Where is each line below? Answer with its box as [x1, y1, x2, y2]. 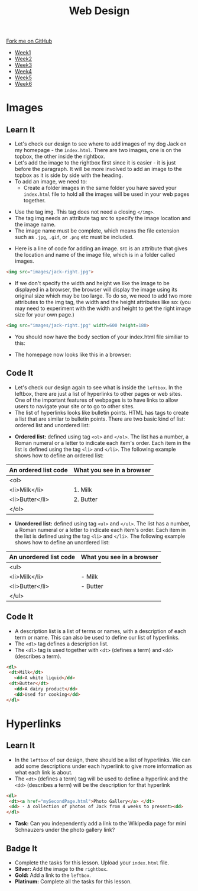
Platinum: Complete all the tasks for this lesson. [14, 878, 132, 885]
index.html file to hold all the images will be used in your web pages [23, 191, 190, 198]
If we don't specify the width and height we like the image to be [14, 280, 170, 287]
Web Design [69, 4, 130, 18]
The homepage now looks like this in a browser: [14, 351, 131, 358]
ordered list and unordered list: [14, 421, 90, 428]
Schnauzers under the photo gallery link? [14, 827, 115, 834]
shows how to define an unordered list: [14, 538, 110, 545]
